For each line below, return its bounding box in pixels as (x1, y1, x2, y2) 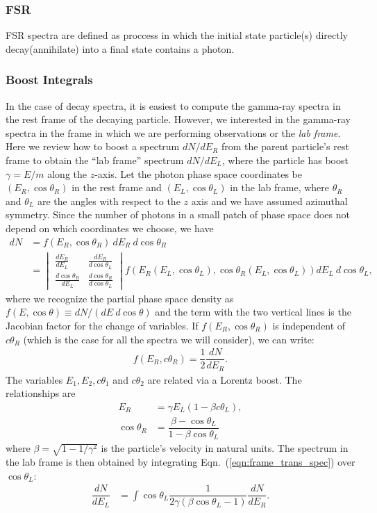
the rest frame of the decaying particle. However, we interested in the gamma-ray (6, 112, 351, 127)
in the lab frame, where (230, 180, 330, 195)
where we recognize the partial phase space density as (6, 291, 234, 305)
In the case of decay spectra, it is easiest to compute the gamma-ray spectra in (6, 98, 341, 113)
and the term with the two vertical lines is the (155, 304, 351, 319)
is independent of (272, 318, 346, 332)
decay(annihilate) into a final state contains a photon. (6, 41, 235, 56)
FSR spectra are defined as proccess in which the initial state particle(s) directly (6, 28, 348, 42)
